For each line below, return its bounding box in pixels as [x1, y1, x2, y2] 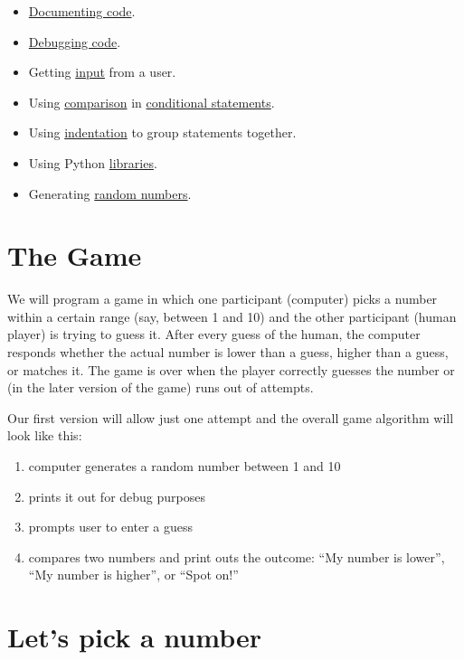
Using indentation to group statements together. [28, 123, 297, 142]
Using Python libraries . [28, 153, 157, 172]
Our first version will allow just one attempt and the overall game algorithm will [7, 408, 454, 427]
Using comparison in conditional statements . [28, 92, 275, 111]
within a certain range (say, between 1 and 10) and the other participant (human [7, 306, 457, 325]
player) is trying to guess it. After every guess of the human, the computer [7, 325, 421, 344]
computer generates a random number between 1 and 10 [28, 457, 341, 476]
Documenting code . [28, 2, 136, 20]
